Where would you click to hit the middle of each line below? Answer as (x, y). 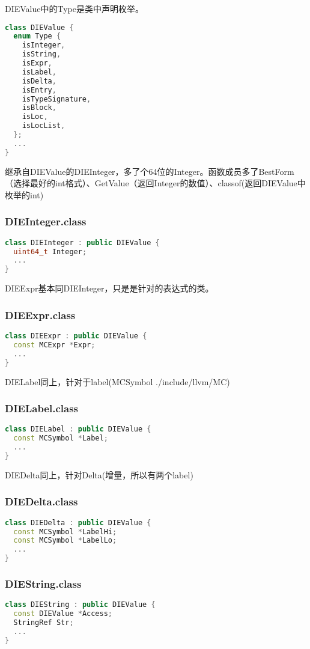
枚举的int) (24, 194)
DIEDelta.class (41, 501)
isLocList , (44, 126)
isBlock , (39, 108)
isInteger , (44, 45)
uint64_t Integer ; (50, 251)
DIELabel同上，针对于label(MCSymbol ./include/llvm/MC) (117, 381)
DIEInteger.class (46, 221)
